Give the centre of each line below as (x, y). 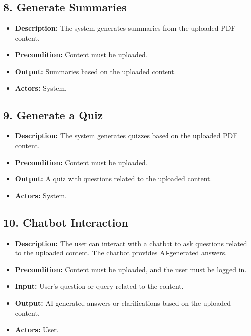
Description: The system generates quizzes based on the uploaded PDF (126, 135)
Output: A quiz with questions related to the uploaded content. (114, 179)
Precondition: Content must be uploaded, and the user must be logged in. (131, 269)
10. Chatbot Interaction (66, 222)
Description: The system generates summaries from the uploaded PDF (125, 28)
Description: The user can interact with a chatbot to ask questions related (131, 243)
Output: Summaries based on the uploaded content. (96, 71)
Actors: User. (37, 329)
